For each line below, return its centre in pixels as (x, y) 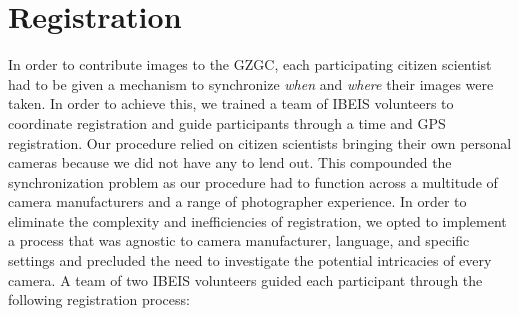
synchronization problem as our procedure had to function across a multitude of (253, 181)
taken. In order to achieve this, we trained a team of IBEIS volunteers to (231, 103)
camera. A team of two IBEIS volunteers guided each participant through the (245, 279)
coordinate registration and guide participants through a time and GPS (227, 122)
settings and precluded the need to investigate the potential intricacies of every (250, 260)
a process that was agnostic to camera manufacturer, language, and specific (239, 240)
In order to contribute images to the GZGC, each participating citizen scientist (250, 64)
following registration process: (99, 299)
